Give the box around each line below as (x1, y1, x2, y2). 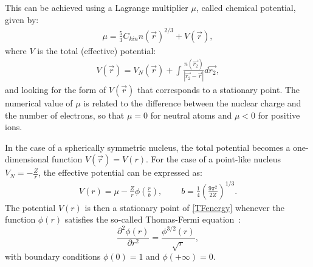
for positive (258, 108, 300, 121)
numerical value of (5, 96, 73, 109)
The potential (5, 201, 56, 213)
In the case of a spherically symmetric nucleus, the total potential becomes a (5, 140, 291, 153)
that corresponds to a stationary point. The (137, 83, 300, 95)
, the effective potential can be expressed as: (38, 166, 202, 179)
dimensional (5, 153, 49, 165)
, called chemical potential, (196, 1, 296, 13)
